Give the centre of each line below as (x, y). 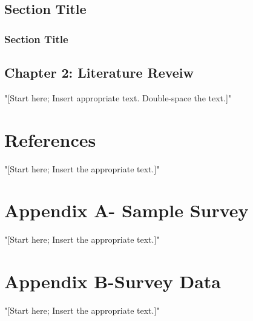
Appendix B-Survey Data (113, 281)
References (50, 139)
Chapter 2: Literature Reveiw (99, 73)
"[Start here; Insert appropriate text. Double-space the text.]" (118, 97)
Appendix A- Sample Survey (126, 210)
